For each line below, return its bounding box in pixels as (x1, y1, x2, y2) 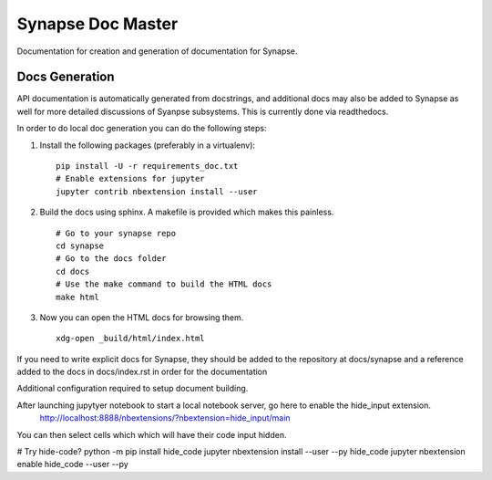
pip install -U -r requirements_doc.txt (56, 161, 239, 172)
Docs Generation (16, 69, 115, 85)
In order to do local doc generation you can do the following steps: (16, 123, 267, 134)
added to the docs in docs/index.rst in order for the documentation (16, 366, 268, 378)
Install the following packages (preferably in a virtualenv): (39, 140, 255, 151)
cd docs (56, 266, 90, 277)
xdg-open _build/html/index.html (56, 333, 205, 344)
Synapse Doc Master (16, 14, 179, 34)
